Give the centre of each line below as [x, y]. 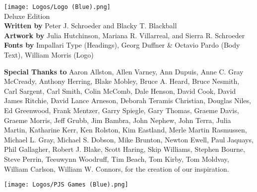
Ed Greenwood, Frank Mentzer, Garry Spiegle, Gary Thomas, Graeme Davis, [122, 110]
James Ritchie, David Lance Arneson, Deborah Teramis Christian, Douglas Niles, [128, 100]
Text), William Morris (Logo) [49, 55]
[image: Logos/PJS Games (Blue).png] [66, 185]
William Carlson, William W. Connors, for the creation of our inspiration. [117, 168]
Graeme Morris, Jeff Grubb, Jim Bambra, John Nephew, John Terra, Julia [118, 120]
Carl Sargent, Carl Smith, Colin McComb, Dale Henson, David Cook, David [120, 91]
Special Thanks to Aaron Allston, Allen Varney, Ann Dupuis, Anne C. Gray [124, 71]
